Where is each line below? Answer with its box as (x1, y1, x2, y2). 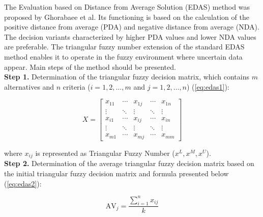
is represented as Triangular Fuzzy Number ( (35, 147, 175, 158)
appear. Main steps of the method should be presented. (4, 61, 176, 72)
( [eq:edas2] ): (4, 178, 42, 188)
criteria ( (63, 81, 91, 92)
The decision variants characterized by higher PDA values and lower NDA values (4, 31, 256, 42)
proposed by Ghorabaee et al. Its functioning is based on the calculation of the (4, 11, 249, 22)
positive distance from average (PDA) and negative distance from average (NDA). (4, 21, 259, 32)
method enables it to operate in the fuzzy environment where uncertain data (4, 51, 243, 62)
